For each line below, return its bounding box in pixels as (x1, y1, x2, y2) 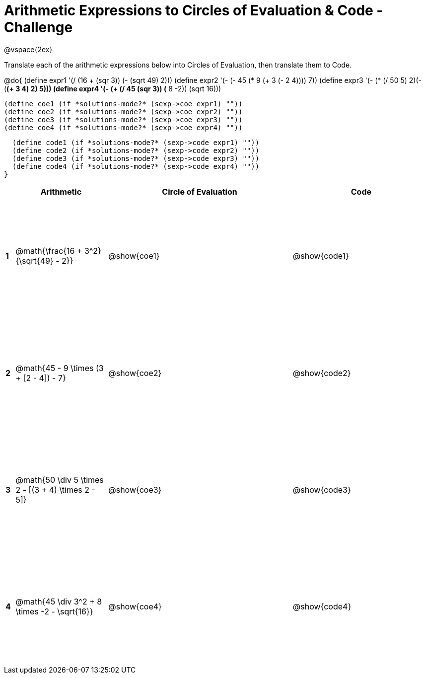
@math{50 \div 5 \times (15, 475, 104, 485)
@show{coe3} (108, 485, 162, 495)
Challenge (4, 19, 73, 36)
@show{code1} (292, 251, 349, 261)
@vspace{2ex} (4, 45, 53, 54)
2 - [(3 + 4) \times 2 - (15, 485, 95, 495)
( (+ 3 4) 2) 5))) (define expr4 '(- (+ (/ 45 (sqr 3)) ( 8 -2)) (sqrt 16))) (4, 84, 221, 93)
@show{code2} (292, 368, 351, 378)
